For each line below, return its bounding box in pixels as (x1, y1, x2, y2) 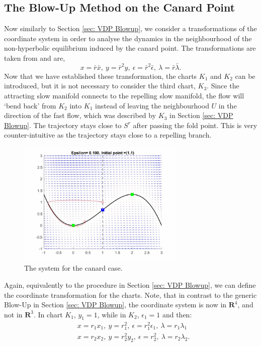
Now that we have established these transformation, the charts (4, 70, 197, 81)
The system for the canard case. (24, 263, 123, 273)
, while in (97, 309, 126, 319)
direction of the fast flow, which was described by (4, 110, 156, 121)
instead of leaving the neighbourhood (95, 100, 209, 110)
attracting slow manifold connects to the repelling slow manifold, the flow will (4, 90, 244, 100)
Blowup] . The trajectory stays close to (4, 120, 122, 130)
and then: (162, 309, 192, 319)
